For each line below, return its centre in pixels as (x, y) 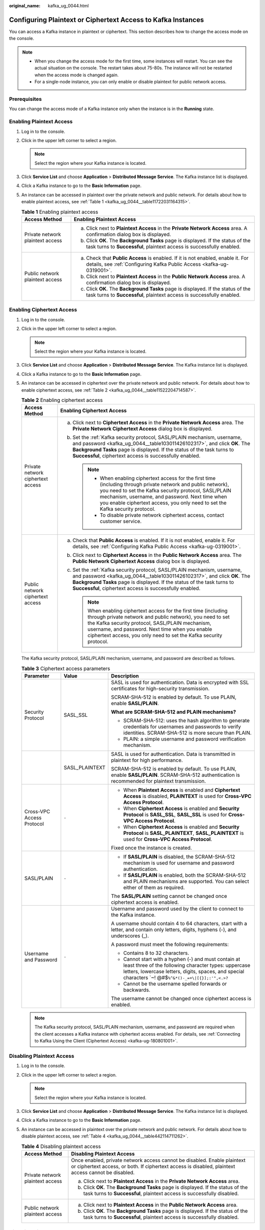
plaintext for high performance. (147, 760)
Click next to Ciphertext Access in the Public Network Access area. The (157, 555)
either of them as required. (154, 888)
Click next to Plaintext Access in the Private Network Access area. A (167, 228)
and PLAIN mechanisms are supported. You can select (186, 882)
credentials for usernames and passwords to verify (182, 727)
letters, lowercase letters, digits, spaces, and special (184, 972)
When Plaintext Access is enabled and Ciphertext (182, 790)
